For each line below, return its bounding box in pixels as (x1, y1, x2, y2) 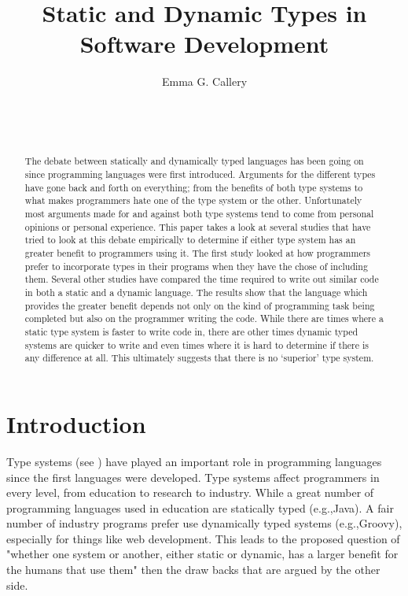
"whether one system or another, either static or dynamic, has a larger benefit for (6, 546, 399, 562)
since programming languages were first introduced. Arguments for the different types (24, 168, 376, 181)
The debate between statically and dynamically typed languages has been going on (24, 154, 364, 168)
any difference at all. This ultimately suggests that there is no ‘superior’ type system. (24, 351, 374, 365)
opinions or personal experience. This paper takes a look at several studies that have (24, 220, 371, 233)
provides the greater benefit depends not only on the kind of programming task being (24, 298, 375, 312)
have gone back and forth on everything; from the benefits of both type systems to (24, 180, 363, 194)
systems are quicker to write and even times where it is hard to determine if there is (24, 338, 369, 351)
